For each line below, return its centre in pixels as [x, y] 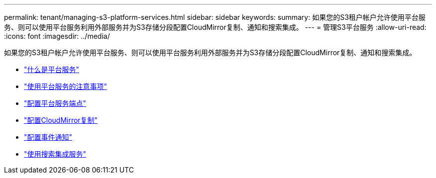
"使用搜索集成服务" [55, 154]
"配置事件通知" [48, 137]
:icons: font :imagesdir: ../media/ [57, 36]
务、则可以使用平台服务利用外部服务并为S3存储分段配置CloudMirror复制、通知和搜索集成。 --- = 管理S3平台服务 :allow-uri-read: [215, 27]
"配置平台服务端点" [55, 103]
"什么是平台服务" [52, 69]
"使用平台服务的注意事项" [66, 86]
